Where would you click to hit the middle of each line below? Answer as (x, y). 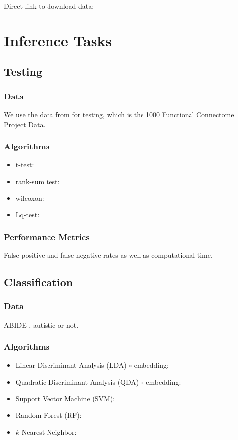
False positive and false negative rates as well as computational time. (108, 255)
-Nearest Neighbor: (48, 431)
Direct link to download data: (49, 6)
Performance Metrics (47, 236)
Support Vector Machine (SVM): (65, 398)
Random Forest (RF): (48, 415)
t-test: (25, 165)
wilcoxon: (30, 198)
